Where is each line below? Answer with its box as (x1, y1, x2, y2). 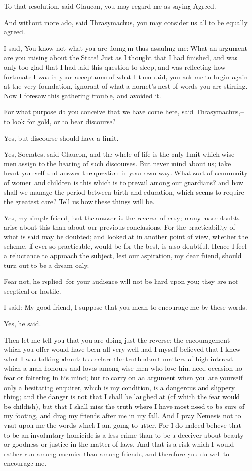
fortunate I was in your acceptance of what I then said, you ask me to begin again (4, 71, 248, 81)
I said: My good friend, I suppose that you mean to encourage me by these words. (4, 302, 247, 312)
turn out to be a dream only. (4, 260, 89, 270)
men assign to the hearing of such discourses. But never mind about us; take (4, 158, 231, 168)
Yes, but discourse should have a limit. (4, 132, 119, 142)
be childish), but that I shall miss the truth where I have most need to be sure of (4, 401, 245, 411)
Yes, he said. (4, 318, 41, 329)
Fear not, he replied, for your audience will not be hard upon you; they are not (4, 276, 238, 286)
